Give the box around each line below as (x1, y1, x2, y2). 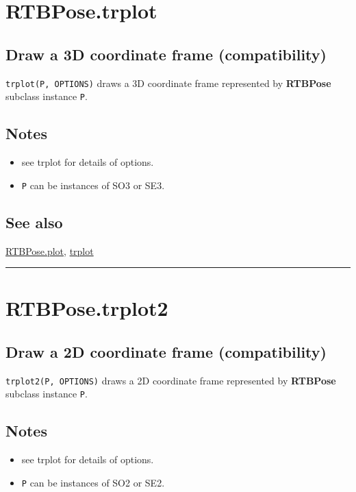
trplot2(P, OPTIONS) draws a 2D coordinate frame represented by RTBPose (5, 373, 336, 387)
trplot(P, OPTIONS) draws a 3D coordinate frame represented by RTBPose (5, 75, 331, 90)
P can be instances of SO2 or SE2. (21, 475, 165, 489)
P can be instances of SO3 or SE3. (21, 177, 165, 192)
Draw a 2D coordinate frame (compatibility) (5, 341, 327, 362)
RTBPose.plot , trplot (5, 243, 94, 258)
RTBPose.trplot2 (5, 294, 168, 322)
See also (5, 211, 63, 232)
